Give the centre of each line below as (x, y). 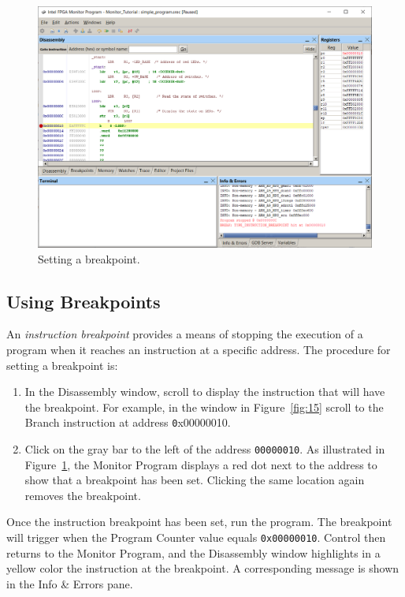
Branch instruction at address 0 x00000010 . (128, 422)
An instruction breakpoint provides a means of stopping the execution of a (185, 334)
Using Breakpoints (84, 301)
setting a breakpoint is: (62, 365)
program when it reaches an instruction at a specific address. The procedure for (199, 349)
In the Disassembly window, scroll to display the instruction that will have (205, 392)
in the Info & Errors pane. (70, 583)
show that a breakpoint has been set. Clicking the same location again (195, 480)
